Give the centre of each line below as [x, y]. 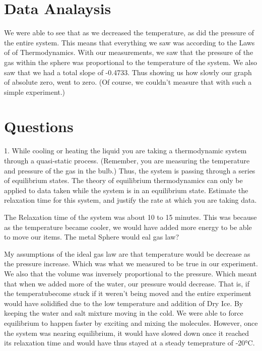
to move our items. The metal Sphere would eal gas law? [92, 237]
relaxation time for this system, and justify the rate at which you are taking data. [130, 200]
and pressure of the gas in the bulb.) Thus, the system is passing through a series [130, 170]
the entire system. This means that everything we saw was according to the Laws [129, 42]
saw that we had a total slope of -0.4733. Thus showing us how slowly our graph [128, 72]
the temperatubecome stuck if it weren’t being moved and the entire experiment [128, 293]
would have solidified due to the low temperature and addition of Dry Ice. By [124, 303]
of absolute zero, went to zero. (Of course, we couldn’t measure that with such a [128, 82]
